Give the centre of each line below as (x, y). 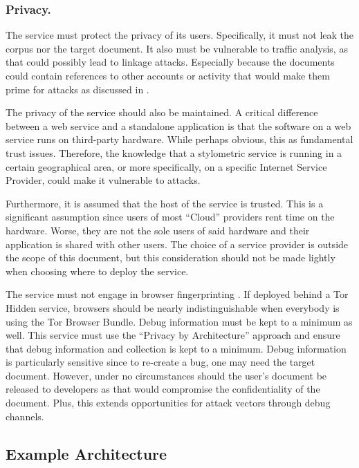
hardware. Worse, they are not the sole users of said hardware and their (158, 230)
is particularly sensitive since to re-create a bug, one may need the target (160, 362)
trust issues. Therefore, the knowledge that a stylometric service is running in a (174, 152)
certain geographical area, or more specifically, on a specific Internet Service (166, 166)
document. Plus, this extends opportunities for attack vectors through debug (168, 403)
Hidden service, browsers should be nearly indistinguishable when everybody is (173, 307)
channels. (25, 416)
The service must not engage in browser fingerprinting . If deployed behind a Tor (177, 294)
